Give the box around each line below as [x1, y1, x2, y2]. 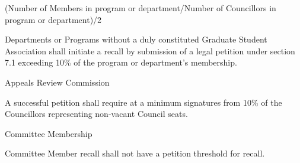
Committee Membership [5, 127, 92, 139]
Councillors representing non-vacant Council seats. [5, 107, 188, 120]
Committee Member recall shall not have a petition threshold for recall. [5, 147, 265, 159]
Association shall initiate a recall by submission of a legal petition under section [5, 44, 295, 57]
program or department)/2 [5, 13, 102, 25]
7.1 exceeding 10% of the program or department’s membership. [5, 56, 237, 69]
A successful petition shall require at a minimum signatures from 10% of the [5, 96, 282, 108]
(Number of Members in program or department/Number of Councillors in [5, 2, 276, 14]
